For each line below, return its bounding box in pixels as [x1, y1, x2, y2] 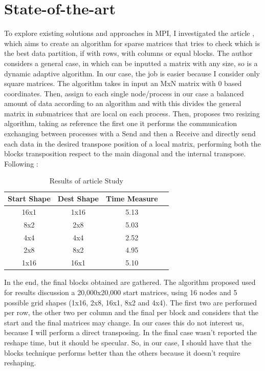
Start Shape [8, 193, 51, 204]
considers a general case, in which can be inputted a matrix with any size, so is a [4, 57, 258, 68]
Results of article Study [49, 175, 123, 186]
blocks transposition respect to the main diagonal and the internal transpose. [4, 148, 246, 159]
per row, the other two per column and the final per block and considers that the [4, 307, 259, 318]
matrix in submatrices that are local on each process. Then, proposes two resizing [4, 108, 260, 118]
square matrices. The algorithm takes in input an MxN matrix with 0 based [4, 78, 242, 89]
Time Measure [105, 193, 158, 204]
